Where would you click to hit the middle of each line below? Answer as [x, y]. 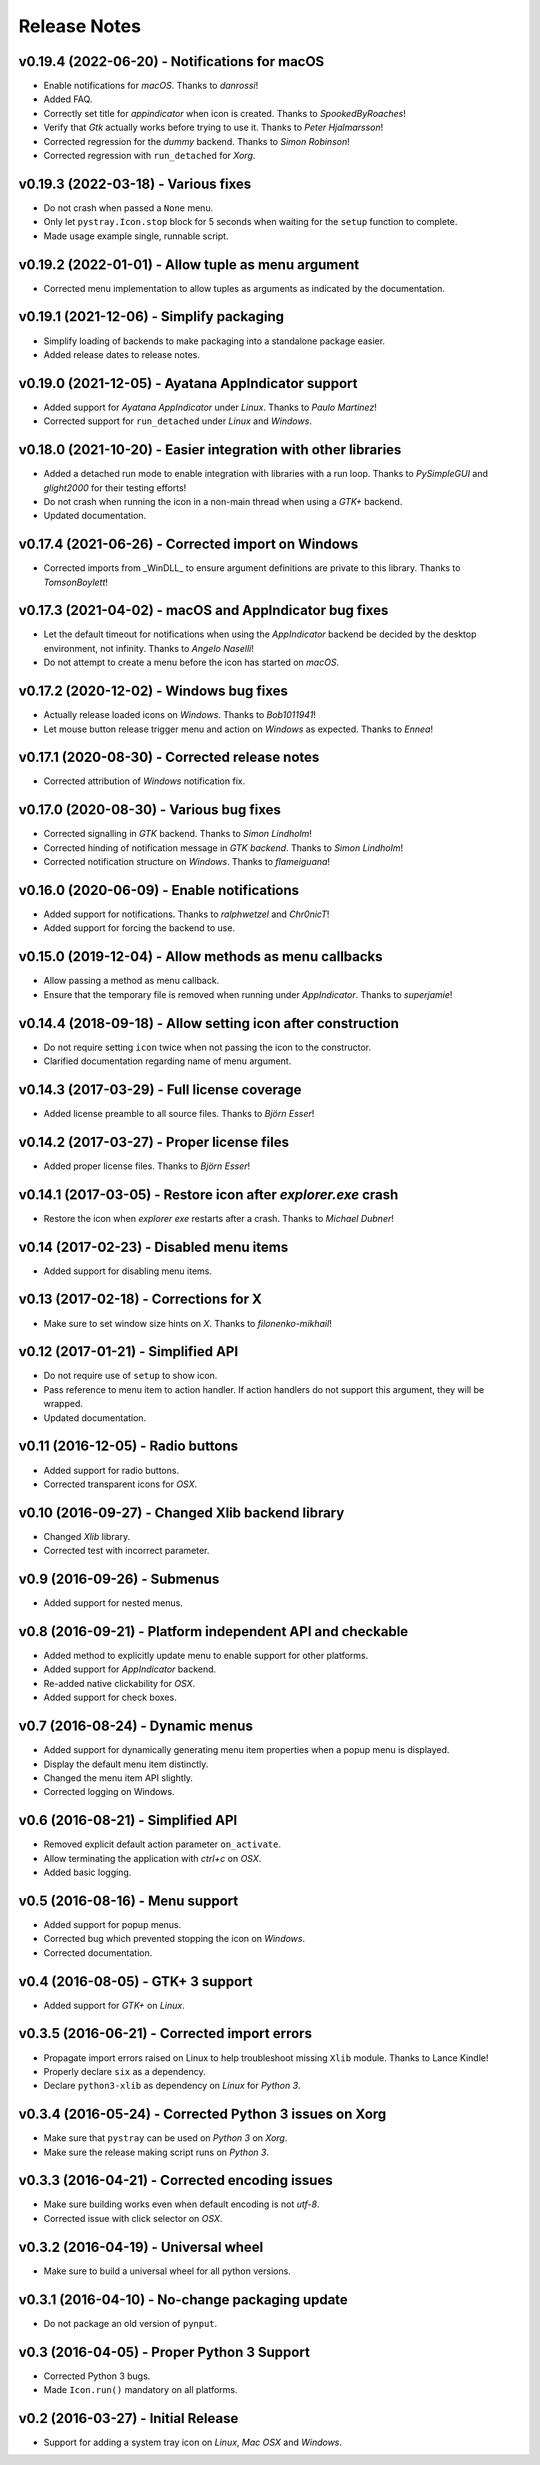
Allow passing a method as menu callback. [131, 981]
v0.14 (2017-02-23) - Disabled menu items [153, 1246]
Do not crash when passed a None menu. [128, 207]
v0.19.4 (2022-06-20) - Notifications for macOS [171, 61]
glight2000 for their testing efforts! [115, 487]
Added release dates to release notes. [121, 354]
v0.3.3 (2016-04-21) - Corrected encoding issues [176, 2180]
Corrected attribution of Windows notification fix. [144, 781]
